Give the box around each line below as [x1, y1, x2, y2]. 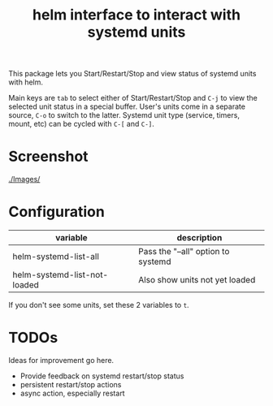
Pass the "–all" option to [137, 246, 230, 257]
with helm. [8, 77, 43, 87]
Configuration [8, 203, 106, 221]
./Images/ [8, 175, 41, 184]
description [176, 232, 223, 244]
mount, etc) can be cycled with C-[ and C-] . [8, 119, 154, 129]
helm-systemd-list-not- [12, 270, 108, 281]
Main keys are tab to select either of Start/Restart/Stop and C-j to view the [8, 93, 258, 103]
